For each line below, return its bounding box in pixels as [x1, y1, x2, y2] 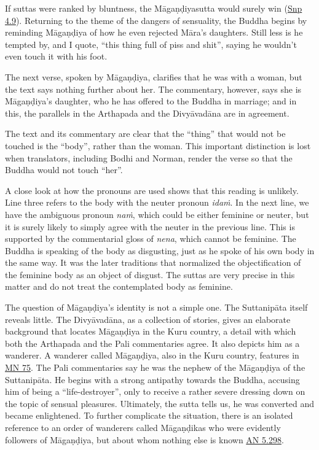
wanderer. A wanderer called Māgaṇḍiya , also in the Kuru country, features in [5, 349, 299, 362]
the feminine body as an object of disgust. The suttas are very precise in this [5, 268, 295, 281]
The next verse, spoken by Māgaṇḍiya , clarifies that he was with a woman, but [5, 70, 302, 83]
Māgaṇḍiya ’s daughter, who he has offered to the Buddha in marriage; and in [5, 95, 297, 107]
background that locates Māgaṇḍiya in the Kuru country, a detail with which [5, 325, 296, 338]
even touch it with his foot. [5, 50, 108, 63]
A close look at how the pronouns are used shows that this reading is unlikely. [5, 184, 299, 196]
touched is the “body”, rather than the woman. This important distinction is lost [5, 139, 311, 152]
